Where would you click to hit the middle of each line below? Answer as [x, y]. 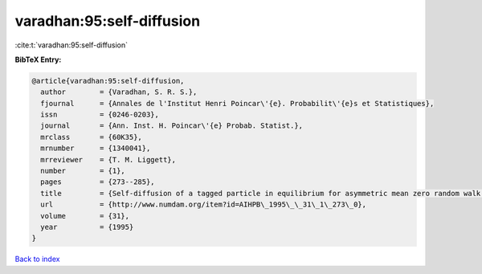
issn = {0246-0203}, [100, 115]
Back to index [37, 259]
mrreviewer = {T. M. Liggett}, [108, 159]
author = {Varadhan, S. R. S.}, [119, 92]
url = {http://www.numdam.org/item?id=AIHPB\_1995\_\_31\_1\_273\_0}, [204, 204]
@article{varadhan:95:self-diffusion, [108, 81]
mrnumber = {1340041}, [96, 148]
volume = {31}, [85, 216]
